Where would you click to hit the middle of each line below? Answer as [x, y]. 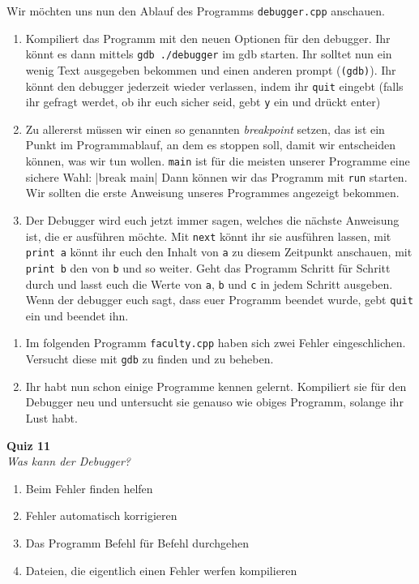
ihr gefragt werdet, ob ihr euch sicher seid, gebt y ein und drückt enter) [203, 102]
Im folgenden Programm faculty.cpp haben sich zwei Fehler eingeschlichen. [216, 343]
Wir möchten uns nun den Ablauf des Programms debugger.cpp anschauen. [196, 11]
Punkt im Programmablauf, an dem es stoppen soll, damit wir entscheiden [211, 145]
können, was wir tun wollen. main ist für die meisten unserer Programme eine [218, 161]
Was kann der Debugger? [69, 461]
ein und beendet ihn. [77, 315]
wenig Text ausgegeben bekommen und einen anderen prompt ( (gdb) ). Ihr [211, 69]
